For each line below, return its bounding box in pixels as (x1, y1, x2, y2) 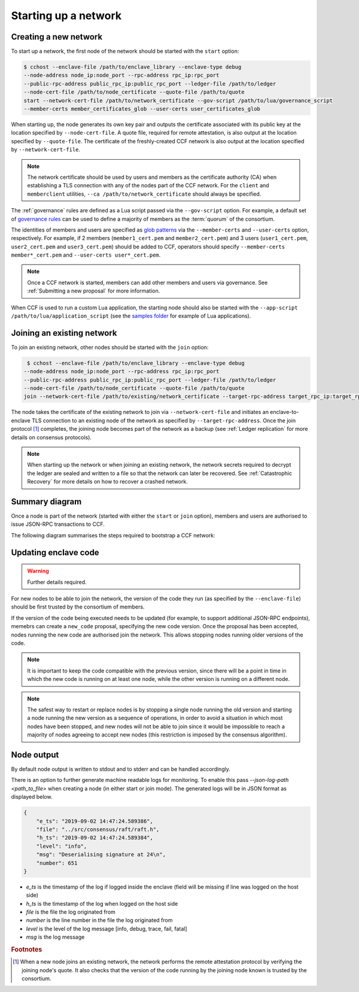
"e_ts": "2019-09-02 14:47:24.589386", (36, 817, 154, 824)
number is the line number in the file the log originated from (26, 917, 173, 924)
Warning (27, 567, 49, 574)
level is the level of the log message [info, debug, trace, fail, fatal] (26, 925, 188, 932)
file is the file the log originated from (26, 908, 116, 915)
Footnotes (11, 945, 42, 954)
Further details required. (27, 578, 87, 586)
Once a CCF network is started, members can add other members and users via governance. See (27, 279, 268, 286)
